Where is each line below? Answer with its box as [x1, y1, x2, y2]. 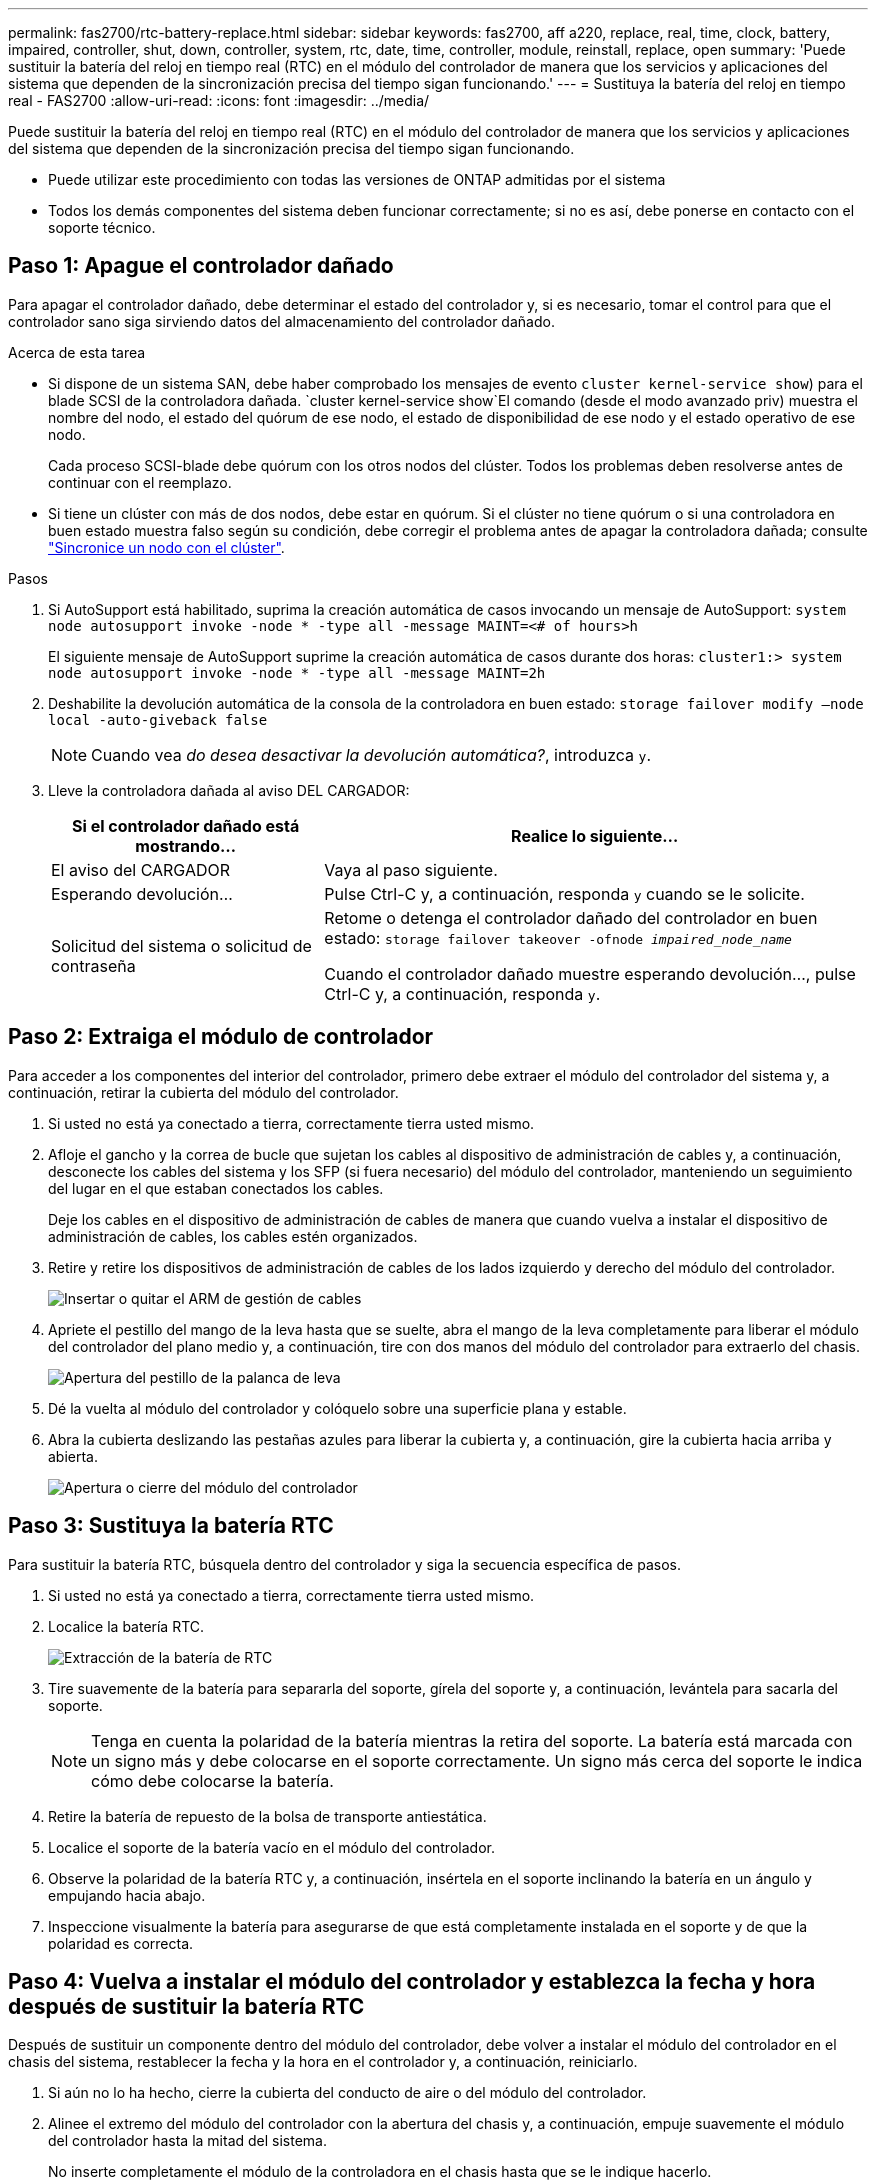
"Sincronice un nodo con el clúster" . [48, 538, 285, 556]
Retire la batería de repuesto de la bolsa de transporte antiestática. [48, 1807, 487, 1825]
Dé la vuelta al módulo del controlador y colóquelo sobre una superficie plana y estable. [48, 1399, 627, 1417]
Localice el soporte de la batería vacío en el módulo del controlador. [48, 1838, 495, 1856]
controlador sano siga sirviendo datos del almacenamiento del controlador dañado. [8, 312, 555, 330]
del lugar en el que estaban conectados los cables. [48, 1179, 384, 1197]
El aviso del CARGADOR [51, 859, 231, 880]
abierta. [48, 1447, 99, 1465]
